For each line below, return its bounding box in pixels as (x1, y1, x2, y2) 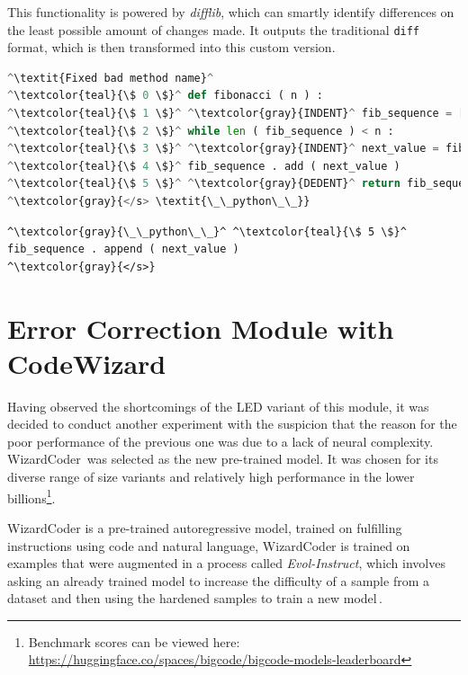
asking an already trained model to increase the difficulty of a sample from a (7, 571, 429, 590)
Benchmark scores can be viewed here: (28, 632, 240, 651)
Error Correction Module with (7, 309, 394, 346)
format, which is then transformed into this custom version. (7, 38, 336, 57)
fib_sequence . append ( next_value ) (7, 243, 239, 256)
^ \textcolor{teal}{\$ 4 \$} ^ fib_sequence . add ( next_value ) (7, 159, 400, 173)
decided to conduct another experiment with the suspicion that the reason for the (7, 414, 457, 433)
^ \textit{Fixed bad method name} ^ (7, 71, 214, 84)
